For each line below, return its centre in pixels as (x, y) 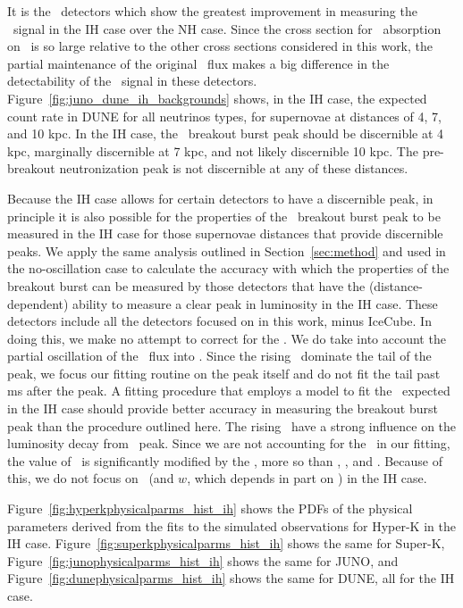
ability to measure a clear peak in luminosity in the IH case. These (255, 303)
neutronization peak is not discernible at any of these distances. (234, 168)
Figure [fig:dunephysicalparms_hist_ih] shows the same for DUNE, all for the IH (231, 578)
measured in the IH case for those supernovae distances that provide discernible (225, 233)
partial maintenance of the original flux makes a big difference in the (198, 63)
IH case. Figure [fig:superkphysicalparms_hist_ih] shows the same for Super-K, (226, 543)
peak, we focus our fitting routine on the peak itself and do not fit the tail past (224, 373)
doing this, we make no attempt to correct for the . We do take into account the (227, 338)
